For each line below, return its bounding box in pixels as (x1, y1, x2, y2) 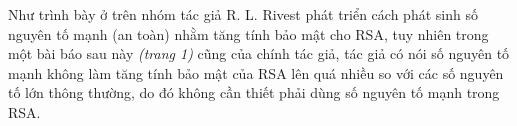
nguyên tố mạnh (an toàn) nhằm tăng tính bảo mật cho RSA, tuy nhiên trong (8, 23, 489, 44)
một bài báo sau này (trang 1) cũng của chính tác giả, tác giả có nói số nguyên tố (8, 43, 510, 64)
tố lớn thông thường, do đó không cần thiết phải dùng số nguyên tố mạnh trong (8, 82, 500, 103)
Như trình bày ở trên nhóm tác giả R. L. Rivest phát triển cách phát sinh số (8, 4, 478, 24)
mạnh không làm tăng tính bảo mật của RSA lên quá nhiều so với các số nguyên (8, 62, 504, 83)
